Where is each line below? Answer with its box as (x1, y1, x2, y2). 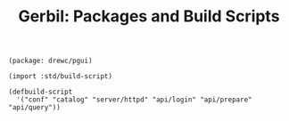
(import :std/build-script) (8, 72, 113, 81)
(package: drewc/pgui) (8, 56, 93, 66)
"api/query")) (8, 103, 62, 112)
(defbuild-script (8, 87, 73, 97)
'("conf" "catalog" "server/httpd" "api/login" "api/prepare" (16, 95, 252, 104)
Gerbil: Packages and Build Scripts (18, 6, 280, 27)
